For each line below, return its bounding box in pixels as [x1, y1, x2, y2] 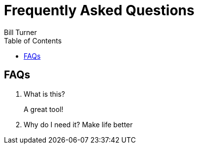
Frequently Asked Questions [4, 2, 195, 19]
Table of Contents [4, 36, 62, 45]
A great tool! [24, 105, 64, 113]
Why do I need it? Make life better [24, 120, 133, 129]
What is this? [24, 89, 65, 98]
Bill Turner [4, 28, 37, 37]
